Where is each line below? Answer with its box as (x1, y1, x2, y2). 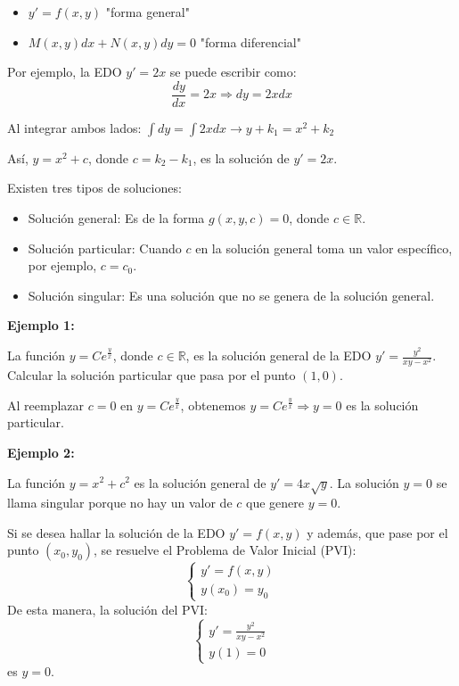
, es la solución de (193, 148, 290, 167)
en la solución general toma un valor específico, (195, 238, 453, 257)
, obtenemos (180, 395, 246, 414)
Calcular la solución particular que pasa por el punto (7, 366, 296, 384)
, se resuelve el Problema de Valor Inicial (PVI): (94, 541, 357, 559)
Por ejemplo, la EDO (7, 62, 122, 81)
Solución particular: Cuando (28, 238, 182, 257)
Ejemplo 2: (7, 442, 75, 461)
